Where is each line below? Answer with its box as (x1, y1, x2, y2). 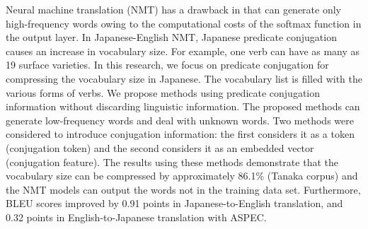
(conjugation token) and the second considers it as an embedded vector (6, 140, 314, 155)
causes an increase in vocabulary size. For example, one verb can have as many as (6, 43, 360, 58)
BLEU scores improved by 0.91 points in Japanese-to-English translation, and (6, 196, 343, 211)
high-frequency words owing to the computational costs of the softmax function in (6, 16, 362, 30)
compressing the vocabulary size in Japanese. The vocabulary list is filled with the (6, 71, 362, 86)
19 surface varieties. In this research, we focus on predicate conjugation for (6, 57, 329, 72)
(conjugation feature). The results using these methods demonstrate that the (6, 154, 338, 169)
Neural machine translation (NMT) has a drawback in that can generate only (6, 2, 341, 16)
